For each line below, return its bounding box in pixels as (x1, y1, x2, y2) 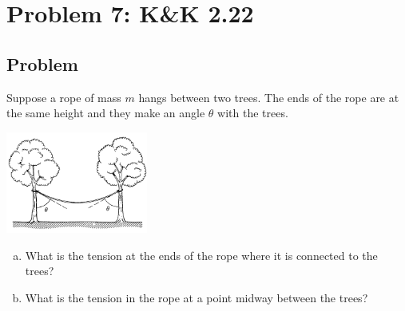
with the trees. (217, 104, 288, 121)
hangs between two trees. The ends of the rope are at (138, 89, 399, 105)
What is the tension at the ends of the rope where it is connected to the (25, 246, 378, 263)
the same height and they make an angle (6, 104, 205, 121)
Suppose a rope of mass (6, 89, 121, 105)
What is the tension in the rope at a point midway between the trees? (25, 289, 368, 305)
